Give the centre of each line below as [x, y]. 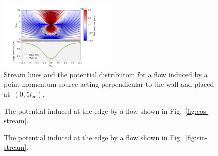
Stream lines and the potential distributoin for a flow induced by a [106, 74]
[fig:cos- [197, 111]
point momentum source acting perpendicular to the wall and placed [109, 84]
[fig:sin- [197, 137]
